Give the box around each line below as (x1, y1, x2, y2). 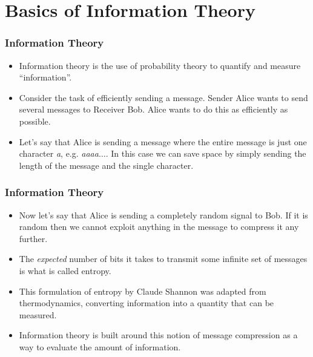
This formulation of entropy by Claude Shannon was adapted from (19, 284, 266, 297)
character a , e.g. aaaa (19, 147, 99, 160)
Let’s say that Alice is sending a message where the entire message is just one (19, 135, 307, 148)
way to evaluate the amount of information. (19, 340, 181, 353)
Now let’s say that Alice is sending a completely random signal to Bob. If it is (19, 208, 308, 221)
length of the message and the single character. (19, 159, 194, 171)
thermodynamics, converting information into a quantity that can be (19, 296, 274, 309)
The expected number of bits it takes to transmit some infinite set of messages (19, 252, 308, 265)
